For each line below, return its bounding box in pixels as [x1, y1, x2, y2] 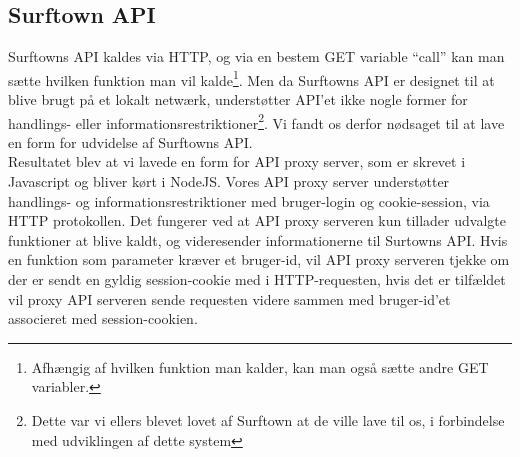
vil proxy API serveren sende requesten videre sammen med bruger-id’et [8, 288, 451, 309]
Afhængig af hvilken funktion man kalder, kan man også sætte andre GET [31, 356, 489, 377]
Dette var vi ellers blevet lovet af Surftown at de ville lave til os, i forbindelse [31, 410, 505, 431]
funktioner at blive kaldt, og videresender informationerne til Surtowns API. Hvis [8, 229, 508, 250]
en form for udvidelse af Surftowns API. [8, 131, 253, 152]
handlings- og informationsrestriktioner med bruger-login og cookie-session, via [8, 190, 490, 211]
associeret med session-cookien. [8, 308, 198, 329]
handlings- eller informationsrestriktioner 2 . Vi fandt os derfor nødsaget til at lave [8, 109, 505, 133]
